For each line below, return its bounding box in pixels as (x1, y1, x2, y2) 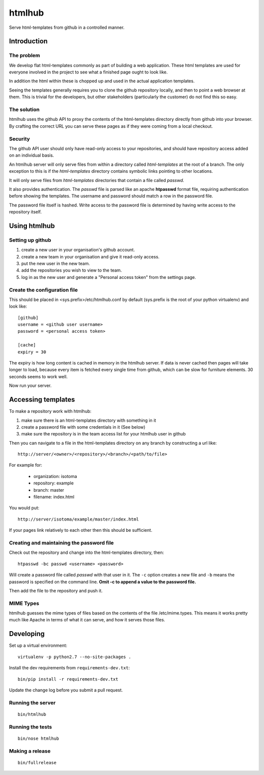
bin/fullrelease (18, 760, 57, 765)
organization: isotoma (33, 473, 77, 479)
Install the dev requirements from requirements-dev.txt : (9, 665, 130, 671)
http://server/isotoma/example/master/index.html (18, 516, 139, 522)
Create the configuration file (9, 286, 78, 293)
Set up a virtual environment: (9, 642, 67, 648)
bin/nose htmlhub (18, 735, 59, 741)
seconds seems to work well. (9, 373, 68, 379)
